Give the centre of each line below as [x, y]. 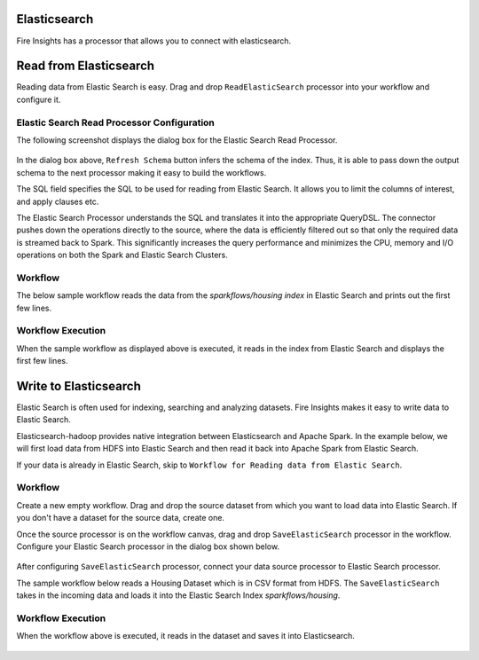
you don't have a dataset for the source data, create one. [121, 518]
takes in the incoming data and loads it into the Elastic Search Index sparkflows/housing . [178, 595]
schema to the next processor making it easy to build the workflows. [141, 172]
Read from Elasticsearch [86, 66]
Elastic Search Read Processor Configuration [115, 122]
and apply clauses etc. [58, 201]
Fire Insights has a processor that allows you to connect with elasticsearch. [154, 41]
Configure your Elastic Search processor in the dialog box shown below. [148, 546]
